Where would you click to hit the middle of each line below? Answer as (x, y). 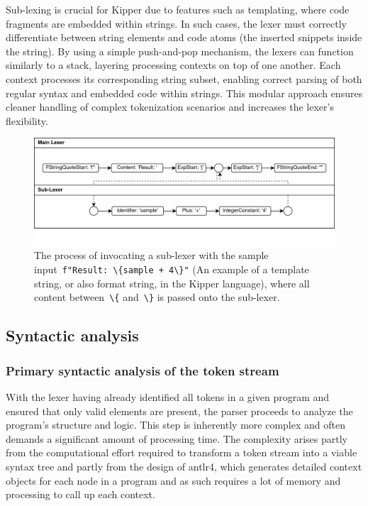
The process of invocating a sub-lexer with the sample (151, 255)
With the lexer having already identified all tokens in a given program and (168, 396)
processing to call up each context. (80, 494)
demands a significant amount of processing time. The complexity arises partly (177, 438)
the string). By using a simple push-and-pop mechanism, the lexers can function (180, 51)
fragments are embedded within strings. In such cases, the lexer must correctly (176, 23)
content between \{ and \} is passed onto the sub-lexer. (157, 297)
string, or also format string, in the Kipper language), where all (172, 283)
